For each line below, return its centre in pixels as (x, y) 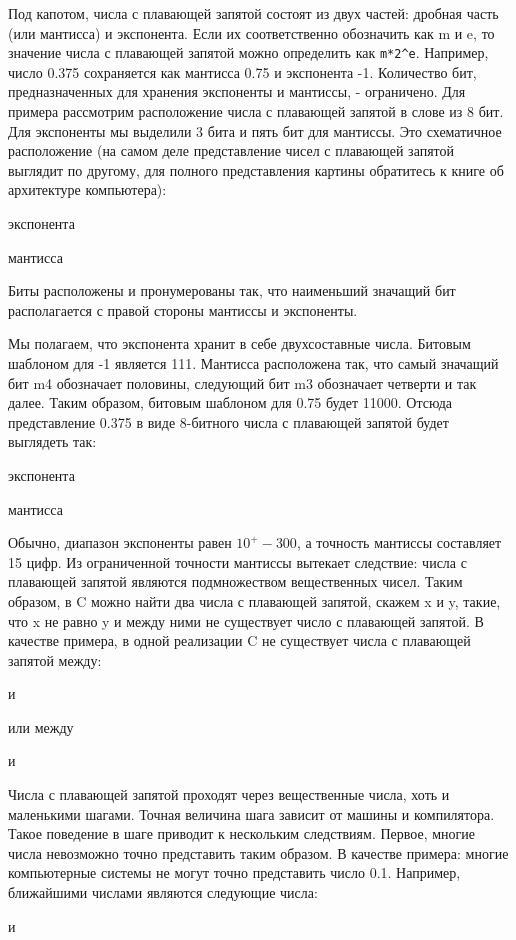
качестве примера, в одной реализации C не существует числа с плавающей (239, 640)
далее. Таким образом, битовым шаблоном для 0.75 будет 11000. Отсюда (230, 402)
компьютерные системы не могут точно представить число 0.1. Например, (234, 872)
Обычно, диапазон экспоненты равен (120, 542)
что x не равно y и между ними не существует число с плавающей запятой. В (246, 620)
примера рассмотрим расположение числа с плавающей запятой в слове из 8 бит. (256, 111)
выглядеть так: (52, 441)
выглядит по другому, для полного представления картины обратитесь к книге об (256, 169)
